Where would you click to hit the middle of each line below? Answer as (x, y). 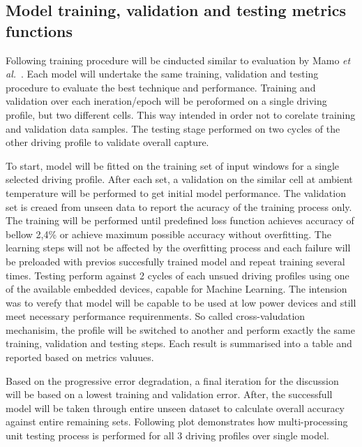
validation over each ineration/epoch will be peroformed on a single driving (166, 101)
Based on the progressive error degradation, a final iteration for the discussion (172, 380)
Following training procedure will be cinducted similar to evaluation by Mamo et (178, 60)
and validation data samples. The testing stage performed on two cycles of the (173, 128)
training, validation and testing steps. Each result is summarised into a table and (179, 343)
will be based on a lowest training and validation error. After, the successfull (169, 394)
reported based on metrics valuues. (80, 357)
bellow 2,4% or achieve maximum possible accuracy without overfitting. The (168, 234)
